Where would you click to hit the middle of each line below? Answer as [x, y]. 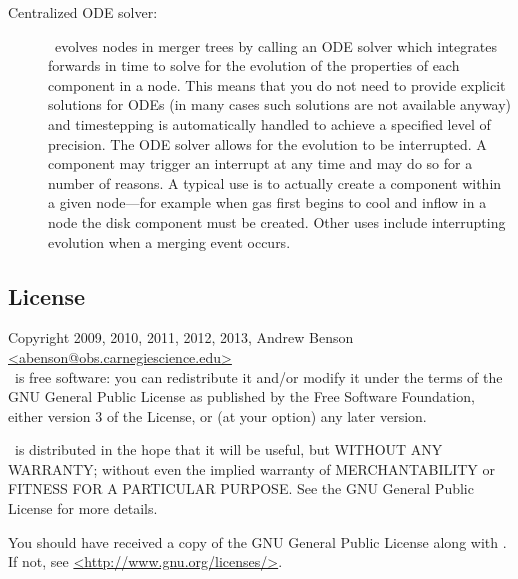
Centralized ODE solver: [83, 12]
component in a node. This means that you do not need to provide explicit [277, 84]
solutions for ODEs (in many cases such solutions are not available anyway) [280, 104]
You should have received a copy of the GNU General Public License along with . [257, 541]
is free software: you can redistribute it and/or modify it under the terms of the [258, 376]
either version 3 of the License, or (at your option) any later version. [217, 415]
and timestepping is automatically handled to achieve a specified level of [269, 123]
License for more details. [83, 508]
